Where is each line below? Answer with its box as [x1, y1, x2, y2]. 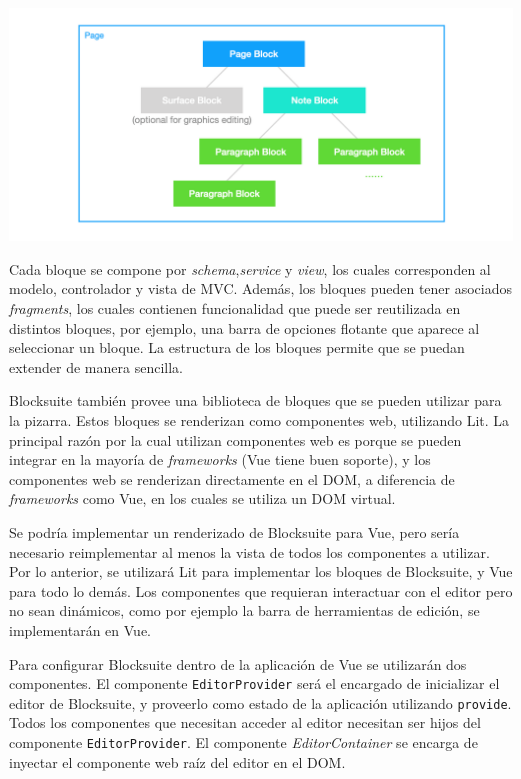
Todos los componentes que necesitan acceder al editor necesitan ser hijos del [9, 712, 481, 733]
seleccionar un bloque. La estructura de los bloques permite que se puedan [9, 337, 465, 358]
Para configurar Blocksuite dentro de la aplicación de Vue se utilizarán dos [9, 653, 467, 674]
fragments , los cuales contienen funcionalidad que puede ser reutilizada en [9, 298, 461, 319]
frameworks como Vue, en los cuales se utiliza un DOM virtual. [9, 488, 396, 509]
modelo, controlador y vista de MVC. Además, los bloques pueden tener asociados [9, 278, 513, 299]
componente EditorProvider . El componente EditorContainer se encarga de [9, 732, 478, 753]
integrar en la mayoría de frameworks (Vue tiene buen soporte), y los [9, 449, 431, 470]
